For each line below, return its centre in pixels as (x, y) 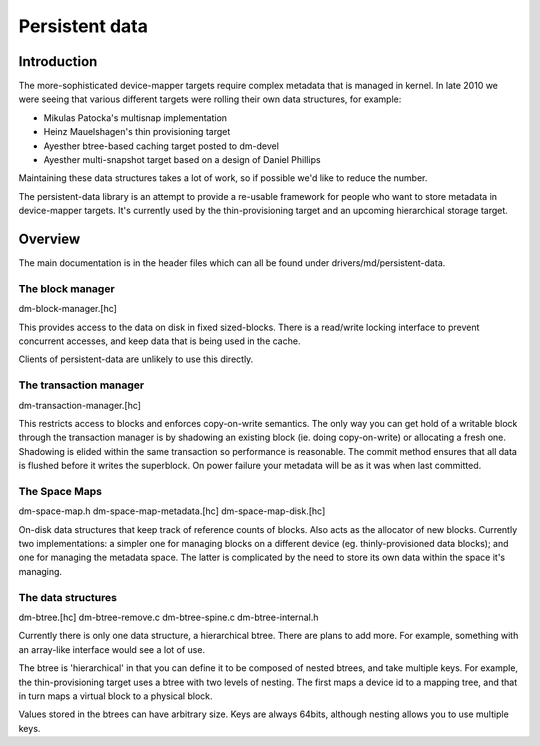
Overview (49, 239)
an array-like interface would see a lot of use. (111, 649)
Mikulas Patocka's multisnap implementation (135, 117)
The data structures (67, 597)
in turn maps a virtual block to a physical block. (116, 696)
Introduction (58, 61)
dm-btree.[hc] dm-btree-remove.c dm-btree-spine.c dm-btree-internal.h (168, 617)
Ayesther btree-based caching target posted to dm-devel (161, 146)
